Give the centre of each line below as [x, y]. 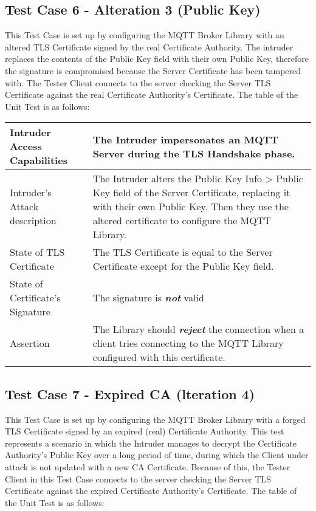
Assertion [30, 343]
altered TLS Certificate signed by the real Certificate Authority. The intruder [149, 46]
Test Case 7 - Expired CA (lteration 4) [130, 393]
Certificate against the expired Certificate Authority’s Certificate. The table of [151, 491]
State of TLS [37, 252]
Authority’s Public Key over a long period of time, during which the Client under [157, 455]
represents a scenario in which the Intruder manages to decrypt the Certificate [151, 443]
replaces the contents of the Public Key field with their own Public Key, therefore [157, 59]
